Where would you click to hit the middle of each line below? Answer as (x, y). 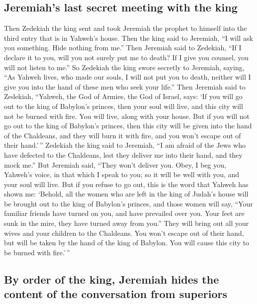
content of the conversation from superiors (116, 294)
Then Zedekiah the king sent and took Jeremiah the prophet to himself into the (126, 28)
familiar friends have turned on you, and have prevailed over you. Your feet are (124, 213)
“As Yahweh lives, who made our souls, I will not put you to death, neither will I (128, 77)
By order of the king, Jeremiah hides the (112, 279)
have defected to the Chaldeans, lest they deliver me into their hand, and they (123, 154)
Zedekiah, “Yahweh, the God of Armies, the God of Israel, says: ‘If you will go (123, 96)
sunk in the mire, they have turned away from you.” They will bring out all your (127, 223)
